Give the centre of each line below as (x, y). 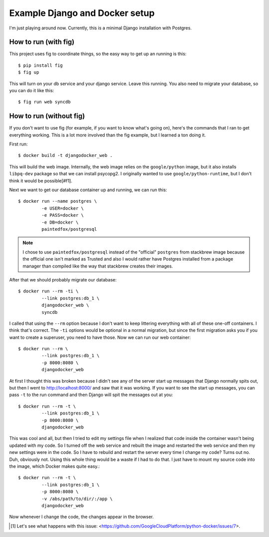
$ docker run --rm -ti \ (48, 291)
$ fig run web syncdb (44, 102)
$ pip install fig (41, 65)
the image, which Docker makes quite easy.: (55, 466)
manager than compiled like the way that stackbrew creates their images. (98, 266)
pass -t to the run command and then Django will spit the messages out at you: (91, 395)
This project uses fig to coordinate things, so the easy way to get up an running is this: (98, 54)
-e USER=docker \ (63, 208)
